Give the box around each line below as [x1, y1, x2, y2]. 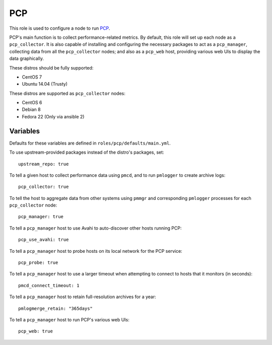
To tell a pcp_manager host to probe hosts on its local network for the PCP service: [9, 248, 182, 254]
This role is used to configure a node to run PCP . [9, 25, 110, 31]
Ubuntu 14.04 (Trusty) [22, 81, 68, 87]
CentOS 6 [22, 100, 42, 106]
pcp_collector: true [18, 184, 69, 190]
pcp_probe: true [18, 260, 58, 265]
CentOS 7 [22, 74, 42, 80]
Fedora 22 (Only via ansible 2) [22, 113, 85, 119]
